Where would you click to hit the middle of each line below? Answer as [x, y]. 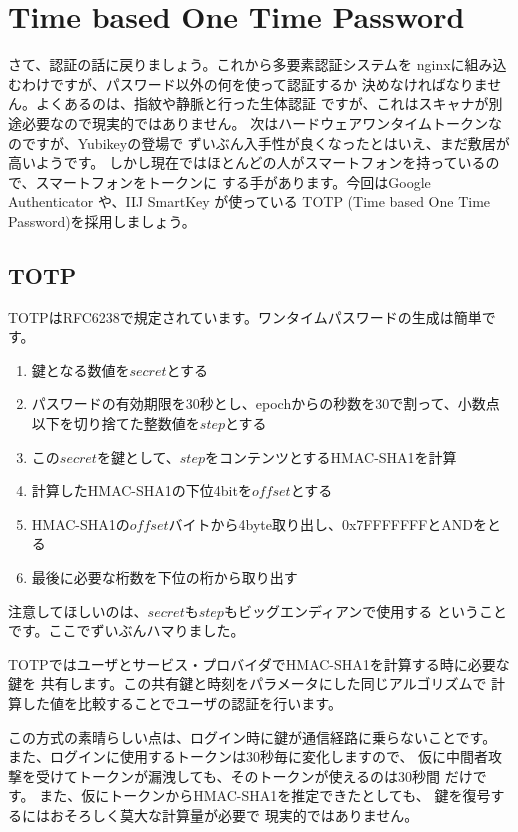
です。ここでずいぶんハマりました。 [126, 630]
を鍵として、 [138, 456]
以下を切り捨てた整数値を [115, 423]
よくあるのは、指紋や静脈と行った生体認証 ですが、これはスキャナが [262, 103]
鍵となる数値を [80, 369]
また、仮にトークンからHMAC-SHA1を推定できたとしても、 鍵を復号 [265, 795]
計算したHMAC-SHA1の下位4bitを [141, 490]
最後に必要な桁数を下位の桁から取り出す [164, 577]
